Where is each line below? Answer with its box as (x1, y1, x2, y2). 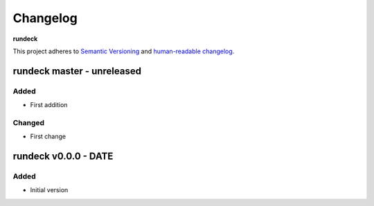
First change (30, 132, 66, 141)
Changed (12, 118, 45, 127)
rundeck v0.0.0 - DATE (12, 151, 114, 162)
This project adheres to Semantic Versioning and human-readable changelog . (12, 47, 235, 55)
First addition (30, 101, 68, 109)
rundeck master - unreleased (12, 65, 142, 77)
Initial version (30, 186, 69, 194)
